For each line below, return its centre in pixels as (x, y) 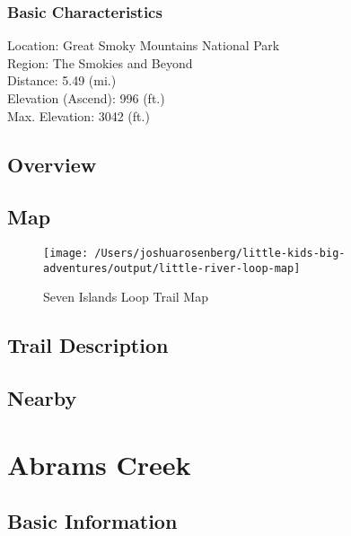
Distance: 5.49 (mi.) (62, 80)
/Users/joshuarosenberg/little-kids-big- (220, 254)
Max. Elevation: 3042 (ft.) (79, 115)
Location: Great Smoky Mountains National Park (144, 45)
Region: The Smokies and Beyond (100, 62)
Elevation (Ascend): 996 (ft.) (86, 98)
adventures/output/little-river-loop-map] (172, 268)
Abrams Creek (99, 464)
